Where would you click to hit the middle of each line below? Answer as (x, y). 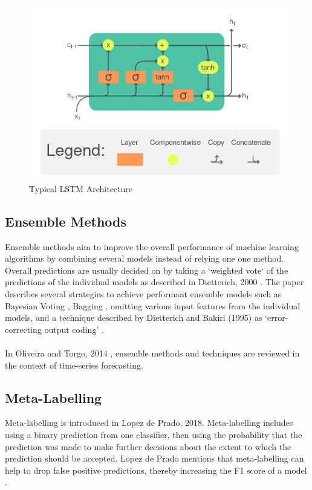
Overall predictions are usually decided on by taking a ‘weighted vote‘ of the (147, 270)
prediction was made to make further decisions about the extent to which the (148, 446)
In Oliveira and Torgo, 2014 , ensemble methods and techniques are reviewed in (152, 353)
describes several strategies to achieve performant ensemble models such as (143, 294)
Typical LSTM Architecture (81, 188)
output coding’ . (74, 329)
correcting (23, 329)
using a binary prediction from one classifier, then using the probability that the (154, 434)
